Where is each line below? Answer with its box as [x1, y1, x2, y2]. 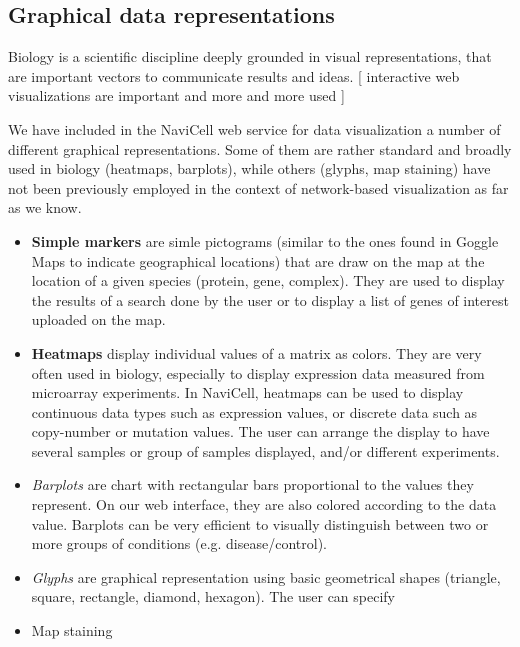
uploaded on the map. [31, 309, 166, 330]
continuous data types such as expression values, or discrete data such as [31, 401, 478, 422]
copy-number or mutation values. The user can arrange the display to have [31, 421, 490, 442]
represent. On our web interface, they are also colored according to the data [31, 494, 497, 515]
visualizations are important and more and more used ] [8, 85, 345, 106]
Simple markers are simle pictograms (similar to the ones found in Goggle [31, 230, 499, 251]
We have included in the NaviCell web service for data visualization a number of [8, 118, 501, 139]
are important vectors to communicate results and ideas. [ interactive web [8, 65, 460, 86]
